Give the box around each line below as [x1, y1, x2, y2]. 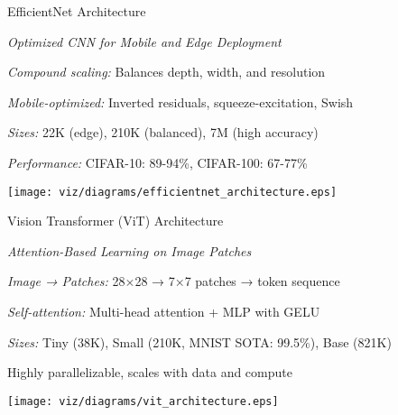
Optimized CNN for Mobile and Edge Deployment [7, 32, 282, 51]
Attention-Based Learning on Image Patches [7, 241, 252, 260]
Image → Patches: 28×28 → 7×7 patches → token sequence [7, 272, 340, 290]
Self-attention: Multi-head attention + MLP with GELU [7, 302, 320, 320]
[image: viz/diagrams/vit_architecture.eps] [7, 394, 279, 408]
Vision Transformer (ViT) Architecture [7, 211, 224, 230]
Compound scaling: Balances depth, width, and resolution [7, 62, 326, 81]
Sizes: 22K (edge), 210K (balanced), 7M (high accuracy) [7, 123, 319, 142]
